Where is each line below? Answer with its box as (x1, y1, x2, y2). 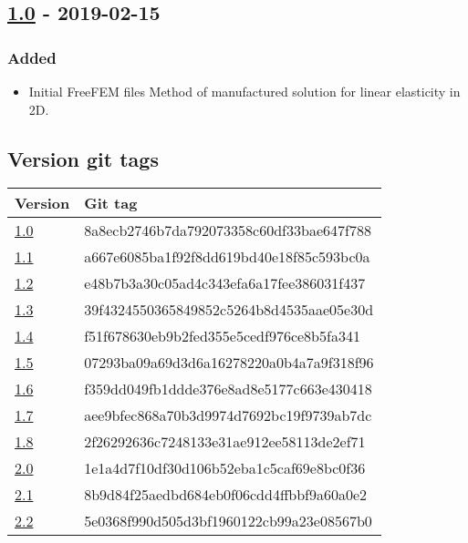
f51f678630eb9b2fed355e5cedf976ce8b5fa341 (84, 325, 360, 347)
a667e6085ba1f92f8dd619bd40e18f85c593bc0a (84, 246, 370, 268)
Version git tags (7, 144, 159, 172)
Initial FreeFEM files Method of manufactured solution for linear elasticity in (28, 82, 461, 100)
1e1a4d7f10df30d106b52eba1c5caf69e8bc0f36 (84, 457, 366, 479)
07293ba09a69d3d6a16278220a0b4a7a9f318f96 (84, 352, 374, 374)
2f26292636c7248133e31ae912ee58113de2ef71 (84, 431, 366, 453)
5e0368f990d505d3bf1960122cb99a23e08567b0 (84, 510, 372, 532)
